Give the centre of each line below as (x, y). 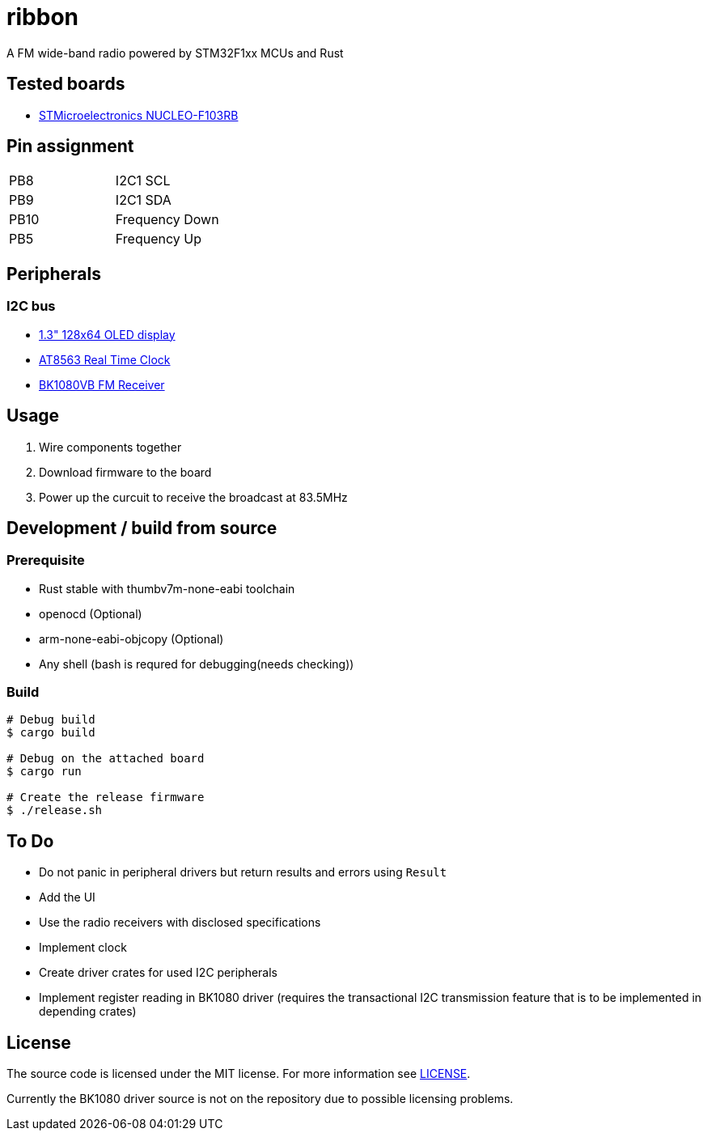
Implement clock (83, 948)
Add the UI (67, 897)
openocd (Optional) (91, 613)
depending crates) (88, 1012)
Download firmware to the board (125, 472)
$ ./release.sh (55, 810)
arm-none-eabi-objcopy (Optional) (131, 639)
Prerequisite (46, 560)
